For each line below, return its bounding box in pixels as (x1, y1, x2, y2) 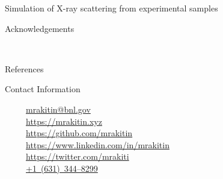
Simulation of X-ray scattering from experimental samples (5, 2, 218, 14)
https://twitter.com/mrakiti (26, 150, 129, 163)
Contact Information (5, 83, 81, 95)
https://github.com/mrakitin (26, 127, 133, 139)
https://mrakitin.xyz (26, 115, 102, 127)
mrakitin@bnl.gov (26, 102, 91, 115)
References (5, 62, 44, 75)
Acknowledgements (5, 22, 75, 34)
